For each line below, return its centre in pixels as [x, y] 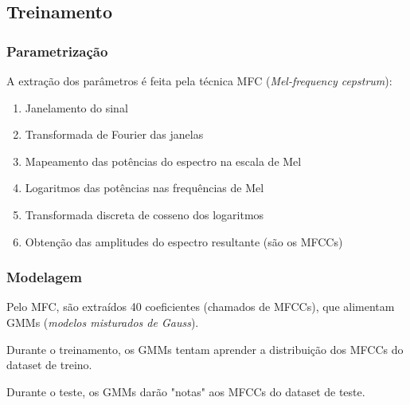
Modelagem [44, 277]
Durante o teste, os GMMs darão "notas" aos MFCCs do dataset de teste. [186, 391]
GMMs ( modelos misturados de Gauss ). [103, 322]
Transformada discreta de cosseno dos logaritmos [144, 214]
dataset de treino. [49, 365]
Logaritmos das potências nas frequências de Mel [144, 188]
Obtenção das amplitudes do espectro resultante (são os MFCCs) [184, 241]
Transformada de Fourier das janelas [114, 134]
